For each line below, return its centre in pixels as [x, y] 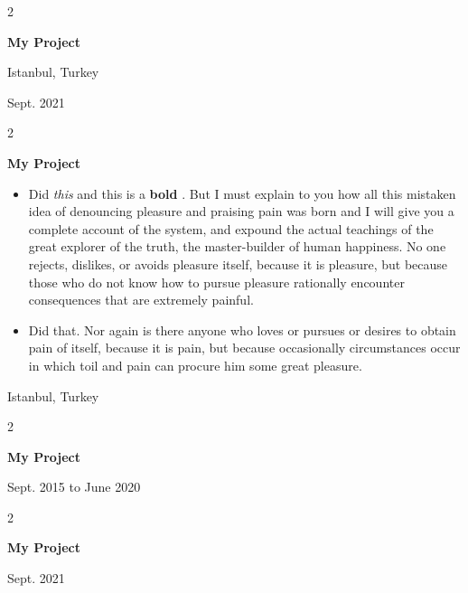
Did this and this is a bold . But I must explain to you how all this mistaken [242, 193]
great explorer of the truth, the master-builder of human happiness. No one [237, 246]
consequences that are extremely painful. [141, 300]
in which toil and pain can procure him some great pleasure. [195, 365]
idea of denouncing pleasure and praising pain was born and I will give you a [241, 211]
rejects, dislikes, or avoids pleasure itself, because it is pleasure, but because [238, 264]
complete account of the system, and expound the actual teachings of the [231, 228]
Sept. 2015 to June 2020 [74, 487]
